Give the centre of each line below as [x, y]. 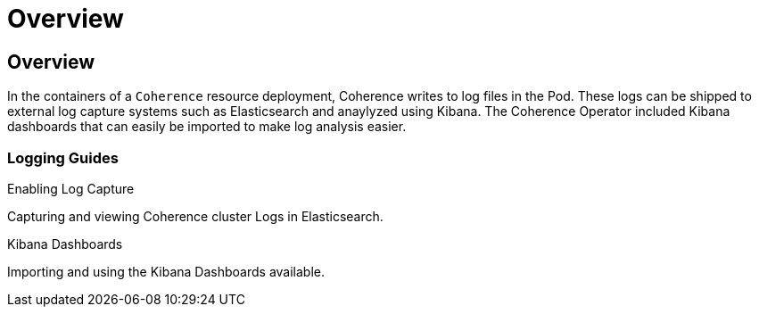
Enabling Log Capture [71, 188]
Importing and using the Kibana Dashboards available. [166, 271]
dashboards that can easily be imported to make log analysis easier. [207, 127]
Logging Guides [63, 157]
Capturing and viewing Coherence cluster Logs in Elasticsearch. [195, 216]
